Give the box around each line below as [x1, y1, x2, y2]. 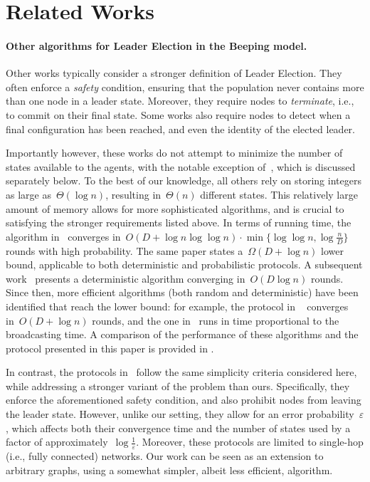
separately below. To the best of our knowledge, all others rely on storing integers [6, 173, 361, 188]
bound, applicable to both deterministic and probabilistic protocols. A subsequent [6, 257, 363, 272]
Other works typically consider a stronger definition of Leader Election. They [6, 66, 342, 80]
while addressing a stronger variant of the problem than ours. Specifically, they [6, 378, 350, 393]
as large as [6, 187, 51, 201]
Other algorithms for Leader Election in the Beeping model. [6, 38, 307, 53]
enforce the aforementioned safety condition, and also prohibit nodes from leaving [6, 392, 361, 407]
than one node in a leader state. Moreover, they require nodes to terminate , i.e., [6, 93, 354, 108]
